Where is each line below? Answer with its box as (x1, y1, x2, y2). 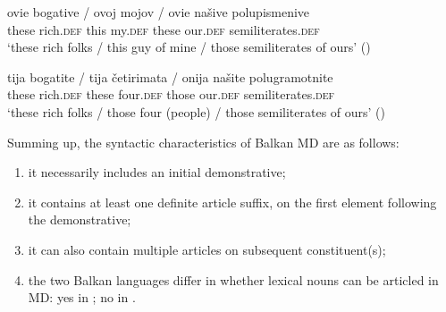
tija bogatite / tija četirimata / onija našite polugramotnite (7, 67, 333, 86)
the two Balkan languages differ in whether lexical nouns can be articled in (28, 270, 439, 289)
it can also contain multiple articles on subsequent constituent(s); (28, 240, 386, 258)
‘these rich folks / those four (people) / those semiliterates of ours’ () (7, 102, 385, 121)
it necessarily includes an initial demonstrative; (28, 163, 286, 181)
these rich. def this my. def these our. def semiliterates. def (7, 20, 320, 38)
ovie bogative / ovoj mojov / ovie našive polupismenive (7, 3, 310, 21)
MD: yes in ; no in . (28, 288, 136, 307)
